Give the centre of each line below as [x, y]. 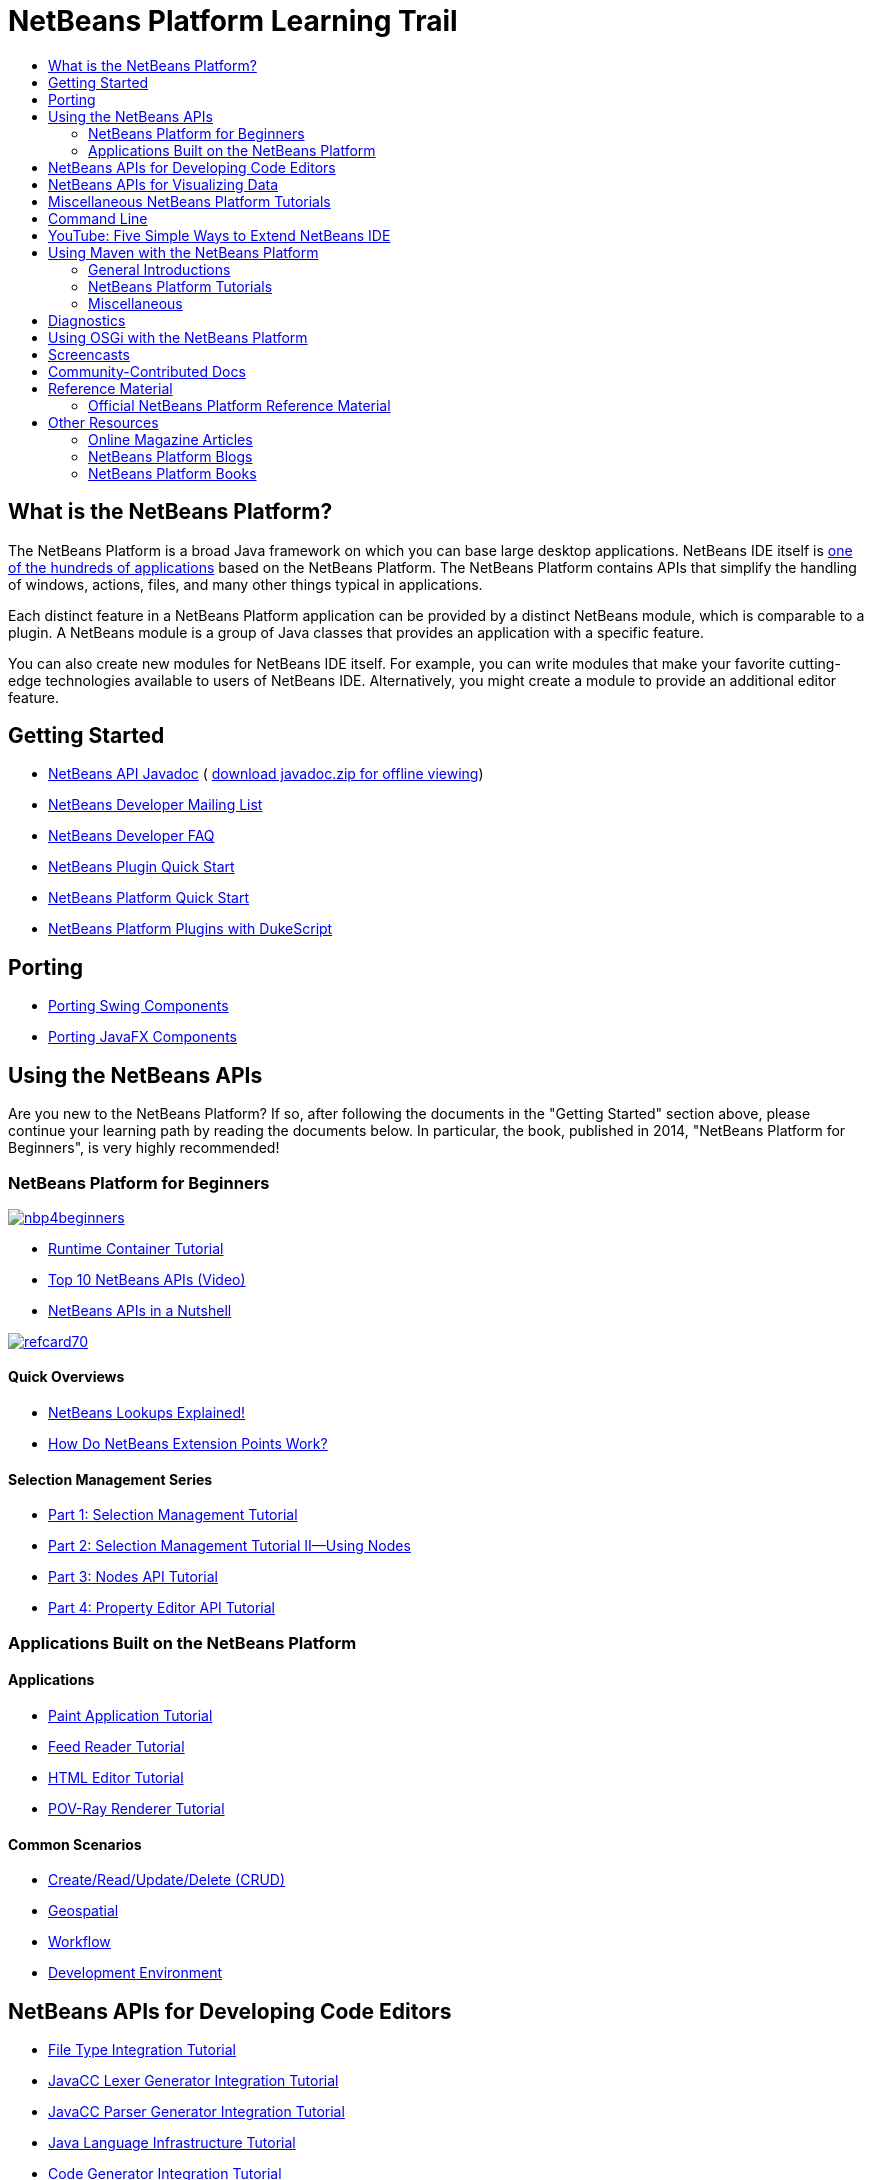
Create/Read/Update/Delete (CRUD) [167, 1880]
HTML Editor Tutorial [116, 1777]
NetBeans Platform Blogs [170, 456]
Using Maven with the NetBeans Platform [183, 252]
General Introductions [159, 269]
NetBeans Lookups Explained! [147, 1413]
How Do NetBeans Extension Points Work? [188, 1444]
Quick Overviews [66, 1377]
